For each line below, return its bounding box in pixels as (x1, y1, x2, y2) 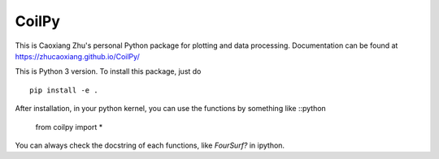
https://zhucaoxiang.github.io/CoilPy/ (15, 51, 140, 61)
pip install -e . (29, 85, 98, 95)
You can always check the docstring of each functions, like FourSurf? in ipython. (15, 140, 285, 150)
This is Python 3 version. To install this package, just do (15, 67, 202, 76)
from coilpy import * (35, 122, 103, 131)
